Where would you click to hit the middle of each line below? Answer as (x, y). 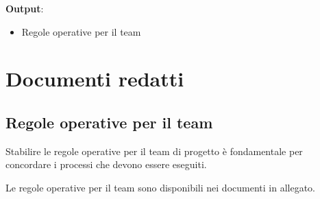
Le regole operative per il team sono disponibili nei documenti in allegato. (160, 187)
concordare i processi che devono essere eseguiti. (106, 164)
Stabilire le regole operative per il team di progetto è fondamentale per (154, 151)
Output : (25, 8)
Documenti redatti (95, 79)
